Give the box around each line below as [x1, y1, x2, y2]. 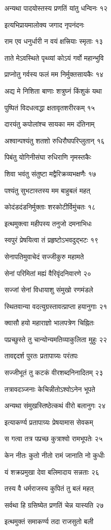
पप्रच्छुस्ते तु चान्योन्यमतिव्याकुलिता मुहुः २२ [4, 334, 107, 344]
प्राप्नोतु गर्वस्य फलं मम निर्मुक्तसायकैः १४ [4, 69, 104, 79]
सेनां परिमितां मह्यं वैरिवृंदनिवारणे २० [4, 268, 91, 278]
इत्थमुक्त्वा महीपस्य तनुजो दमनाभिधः [4, 218, 92, 228]
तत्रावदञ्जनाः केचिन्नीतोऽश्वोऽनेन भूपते [4, 384, 95, 394]
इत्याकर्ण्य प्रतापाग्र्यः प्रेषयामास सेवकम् [4, 417, 93, 427]
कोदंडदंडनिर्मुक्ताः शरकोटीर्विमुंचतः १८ [4, 202, 96, 212]
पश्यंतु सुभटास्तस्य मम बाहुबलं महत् [4, 185, 90, 195]
